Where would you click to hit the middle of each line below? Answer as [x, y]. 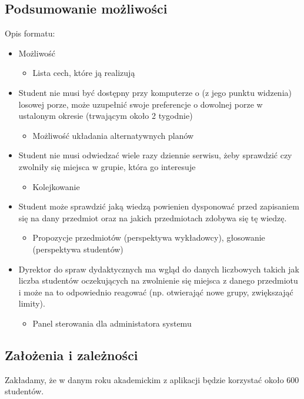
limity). [32, 303]
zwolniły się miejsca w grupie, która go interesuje [107, 166]
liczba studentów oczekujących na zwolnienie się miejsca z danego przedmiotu [158, 280]
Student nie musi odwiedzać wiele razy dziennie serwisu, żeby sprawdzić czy [155, 155]
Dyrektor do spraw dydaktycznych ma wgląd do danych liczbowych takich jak [159, 269]
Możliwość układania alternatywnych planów [113, 135]
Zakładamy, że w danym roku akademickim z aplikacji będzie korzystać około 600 [152, 379]
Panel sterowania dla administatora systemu [112, 323]
